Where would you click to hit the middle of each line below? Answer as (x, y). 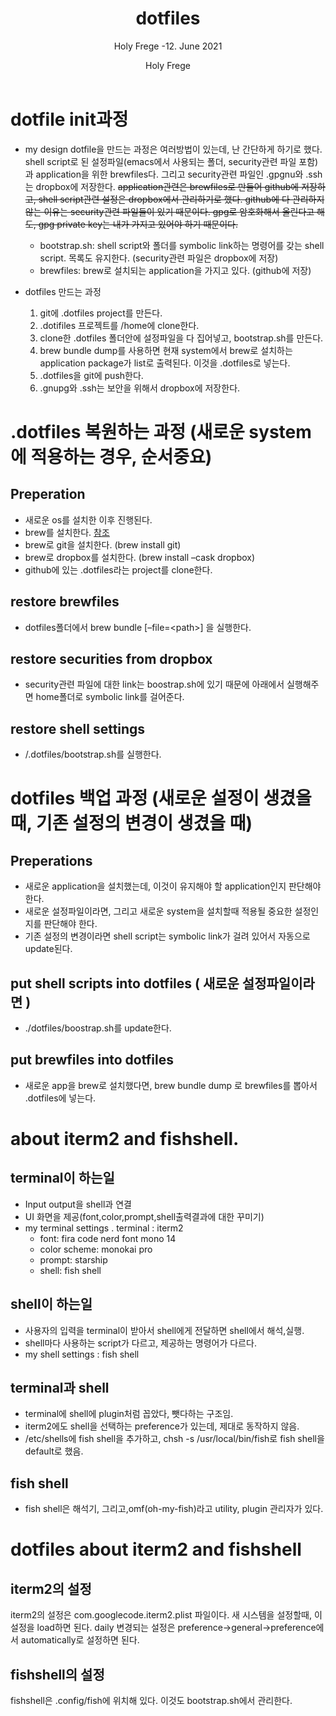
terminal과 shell (60, 1387)
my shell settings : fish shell (82, 1354)
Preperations (51, 860)
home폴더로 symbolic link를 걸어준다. (110, 697)
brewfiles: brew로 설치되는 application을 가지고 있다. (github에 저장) (175, 270)
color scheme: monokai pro (96, 1249)
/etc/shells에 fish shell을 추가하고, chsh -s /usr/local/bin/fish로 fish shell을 (174, 1439)
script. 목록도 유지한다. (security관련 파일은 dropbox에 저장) (159, 258)
